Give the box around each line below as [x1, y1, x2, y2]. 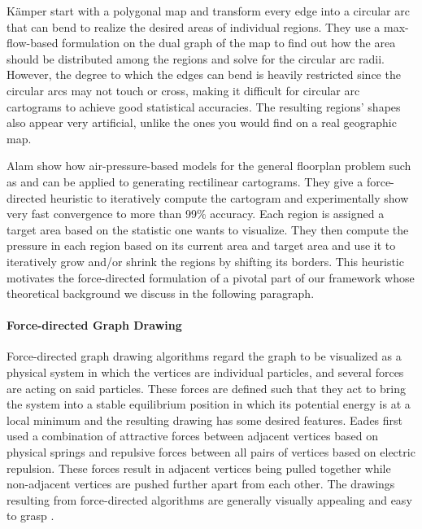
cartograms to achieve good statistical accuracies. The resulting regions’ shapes [7, 98, 401, 115]
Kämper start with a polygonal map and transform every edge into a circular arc [7, 2, 410, 19]
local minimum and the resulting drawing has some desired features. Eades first [7, 411, 403, 428]
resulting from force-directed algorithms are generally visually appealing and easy [7, 491, 412, 508]
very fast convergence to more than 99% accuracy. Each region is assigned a [7, 205, 385, 222]
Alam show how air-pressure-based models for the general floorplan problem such [7, 157, 411, 174]
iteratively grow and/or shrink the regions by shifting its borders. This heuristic [7, 252, 404, 269]
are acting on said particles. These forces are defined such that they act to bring [7, 379, 406, 396]
